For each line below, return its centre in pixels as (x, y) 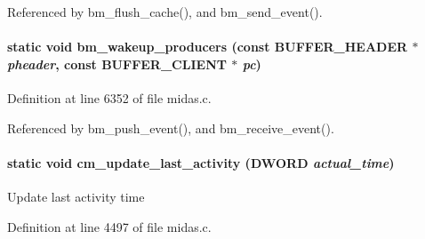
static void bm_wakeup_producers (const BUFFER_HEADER (208, 47)
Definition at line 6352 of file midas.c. (109, 97)
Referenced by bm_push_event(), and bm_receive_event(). (171, 127)
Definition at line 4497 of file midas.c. (109, 226)
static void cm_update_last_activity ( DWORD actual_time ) (201, 162)
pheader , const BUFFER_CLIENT (117, 64)
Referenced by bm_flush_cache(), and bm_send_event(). (165, 12)
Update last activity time (76, 196)
